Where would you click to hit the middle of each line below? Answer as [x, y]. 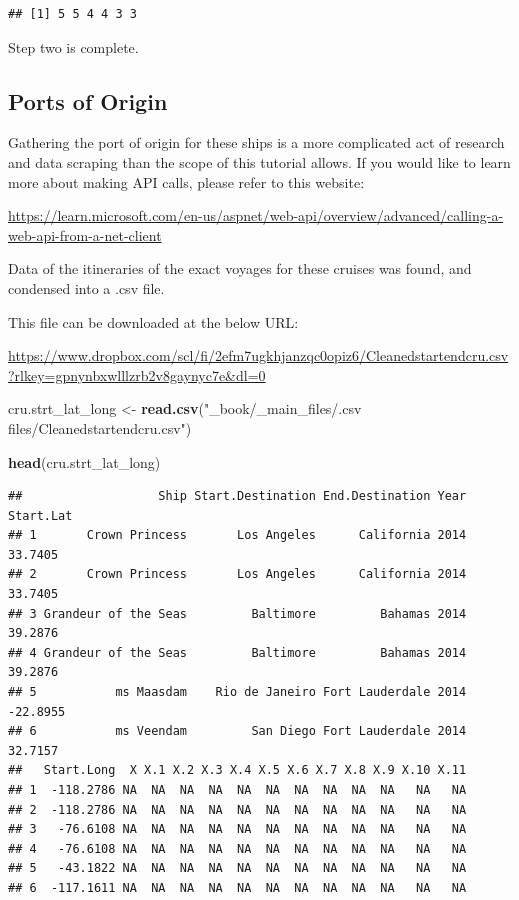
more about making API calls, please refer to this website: [186, 181]
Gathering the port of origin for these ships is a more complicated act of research [256, 142]
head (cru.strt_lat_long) [84, 461]
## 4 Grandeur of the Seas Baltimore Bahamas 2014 [237, 652]
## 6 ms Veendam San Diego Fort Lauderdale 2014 [237, 731]
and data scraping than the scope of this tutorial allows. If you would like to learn [259, 161]
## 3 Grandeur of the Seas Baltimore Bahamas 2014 [237, 613]
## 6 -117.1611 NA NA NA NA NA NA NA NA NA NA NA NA [237, 887]
